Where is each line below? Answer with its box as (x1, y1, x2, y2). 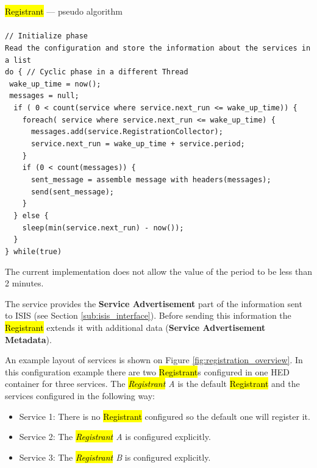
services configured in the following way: (5, 389, 155, 402)
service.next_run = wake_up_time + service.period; (30, 140, 245, 149)
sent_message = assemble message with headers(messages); (30, 175, 271, 185)
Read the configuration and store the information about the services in (5, 43, 311, 52)
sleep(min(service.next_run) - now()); (22, 223, 184, 232)
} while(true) (5, 247, 62, 256)
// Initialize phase (5, 32, 88, 41)
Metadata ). (5, 333, 52, 346)
